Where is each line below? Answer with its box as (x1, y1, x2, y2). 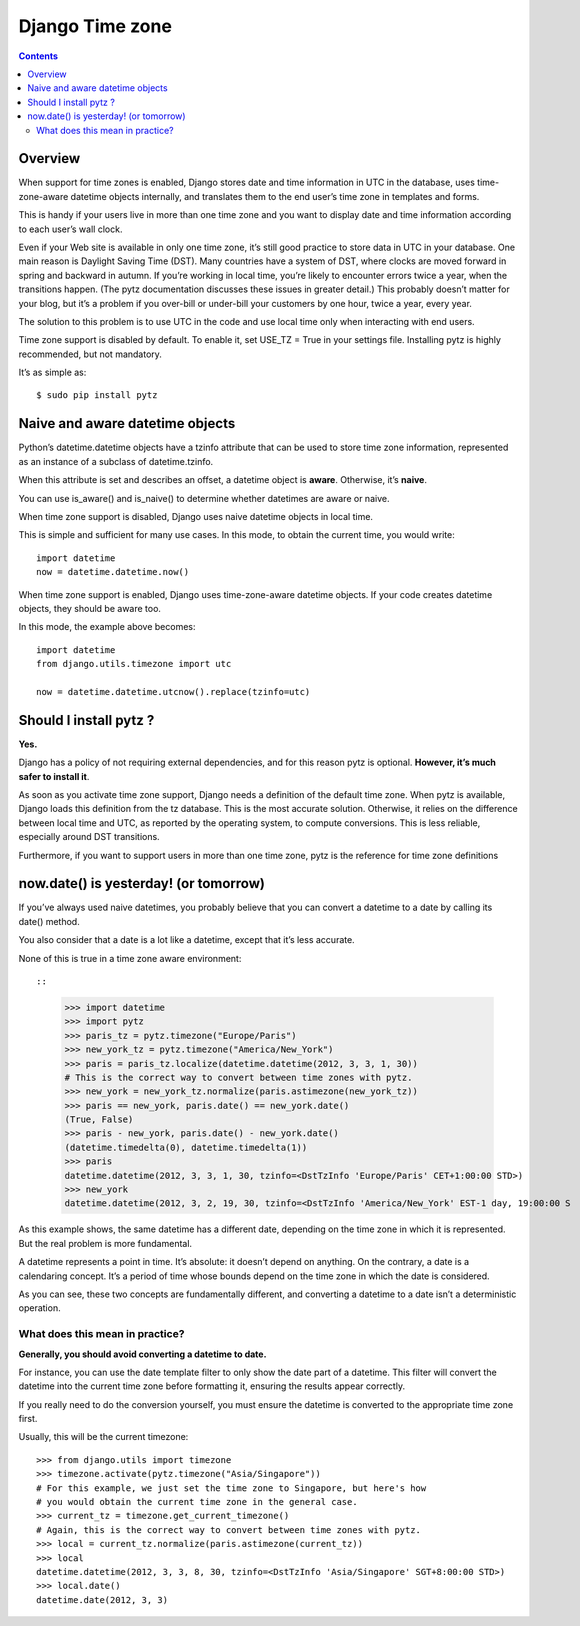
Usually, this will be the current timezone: (18, 1431, 189, 1443)
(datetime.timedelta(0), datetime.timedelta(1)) (64, 1141, 308, 1153)
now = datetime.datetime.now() (36, 566, 190, 578)
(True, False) (64, 1114, 134, 1125)
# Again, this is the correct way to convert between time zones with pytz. (36, 1524, 422, 1535)
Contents (18, 50, 59, 62)
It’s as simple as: (18, 366, 87, 379)
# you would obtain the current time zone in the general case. (36, 1496, 359, 1508)
